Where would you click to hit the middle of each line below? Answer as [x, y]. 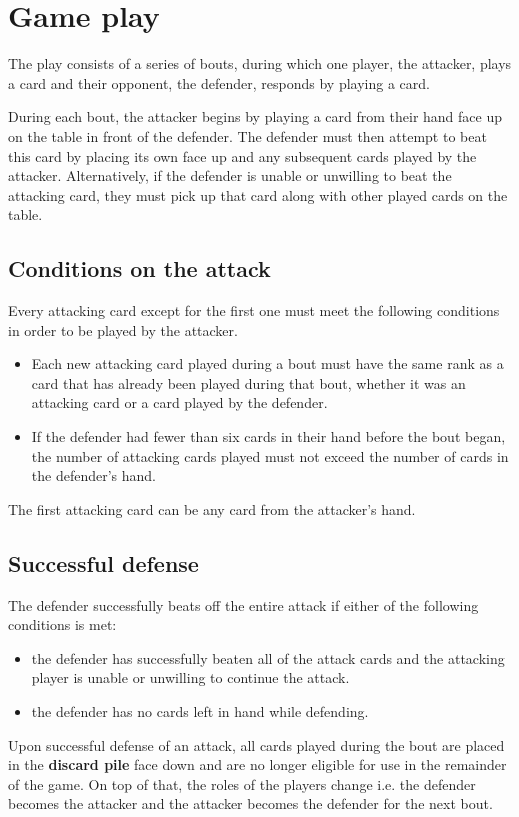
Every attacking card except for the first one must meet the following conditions [254, 310]
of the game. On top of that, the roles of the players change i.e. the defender [242, 783]
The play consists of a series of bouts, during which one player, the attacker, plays [260, 63]
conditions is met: [62, 624]
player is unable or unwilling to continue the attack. [190, 677]
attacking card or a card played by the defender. [179, 402]
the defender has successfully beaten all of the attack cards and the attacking [268, 657]
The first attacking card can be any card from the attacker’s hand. [212, 508]
